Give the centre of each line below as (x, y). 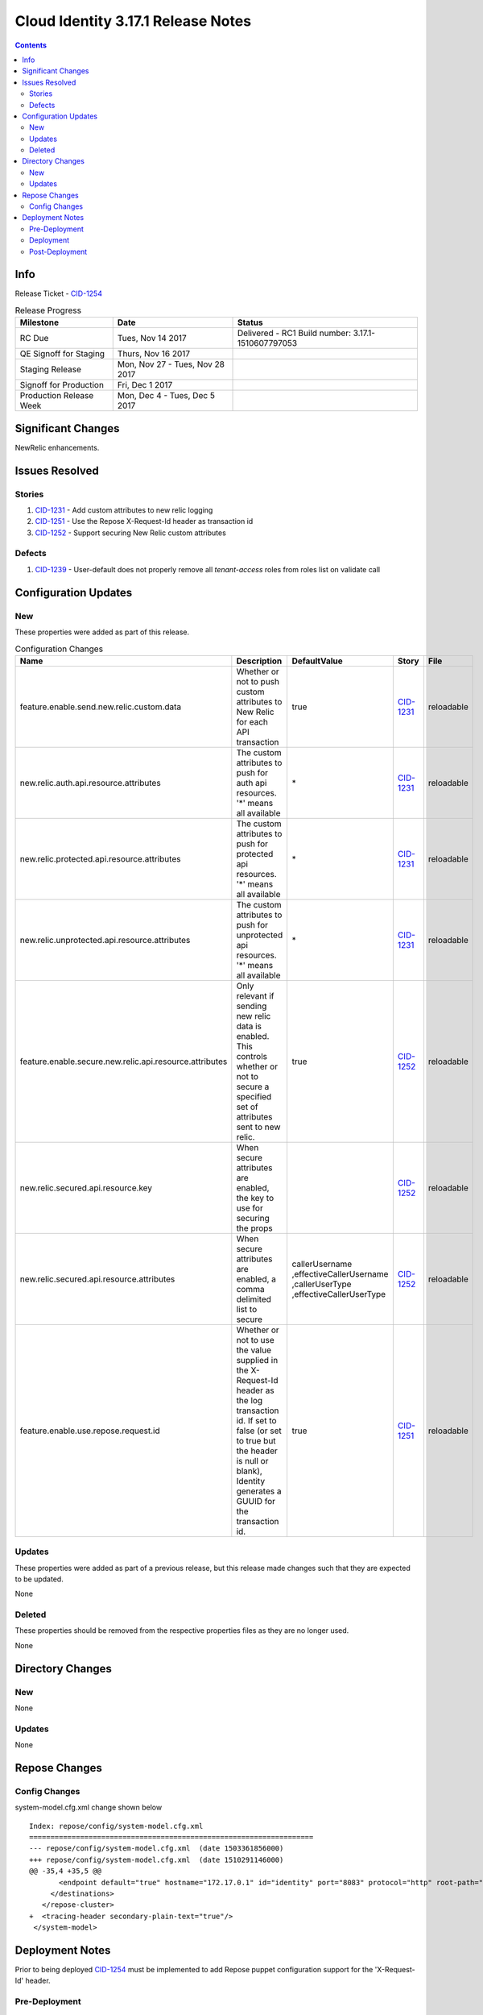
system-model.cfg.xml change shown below (89, 1807)
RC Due (34, 339)
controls (252, 1056)
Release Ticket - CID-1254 (58, 293)
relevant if (255, 995)
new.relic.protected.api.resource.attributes (100, 858)
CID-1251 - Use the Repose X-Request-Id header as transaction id (144, 521)
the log (250, 1400)
